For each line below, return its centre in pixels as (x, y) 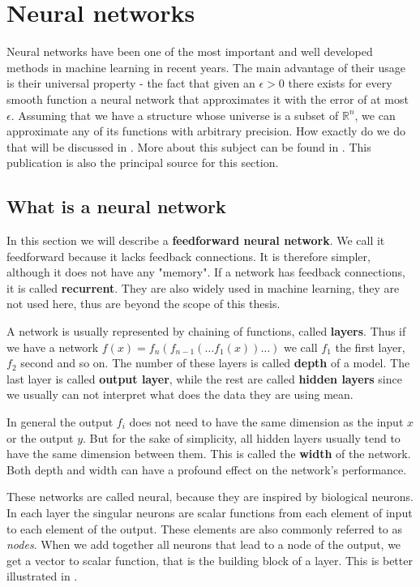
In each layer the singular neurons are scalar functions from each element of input (210, 512)
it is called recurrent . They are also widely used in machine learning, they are (203, 287)
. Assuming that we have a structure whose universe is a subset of (175, 115)
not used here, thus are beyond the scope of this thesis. (144, 304)
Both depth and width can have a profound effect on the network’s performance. (207, 469)
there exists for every (340, 83)
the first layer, (370, 347)
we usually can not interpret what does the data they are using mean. (180, 394)
